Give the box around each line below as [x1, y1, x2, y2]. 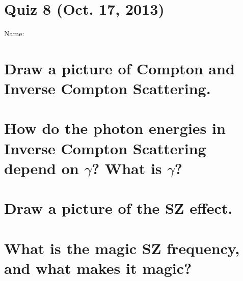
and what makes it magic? [4, 257, 192, 278]
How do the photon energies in [4, 118, 226, 138]
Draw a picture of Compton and [4, 58, 235, 78]
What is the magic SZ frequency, [4, 237, 240, 258]
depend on [4, 157, 79, 178]
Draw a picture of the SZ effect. [4, 198, 233, 218]
